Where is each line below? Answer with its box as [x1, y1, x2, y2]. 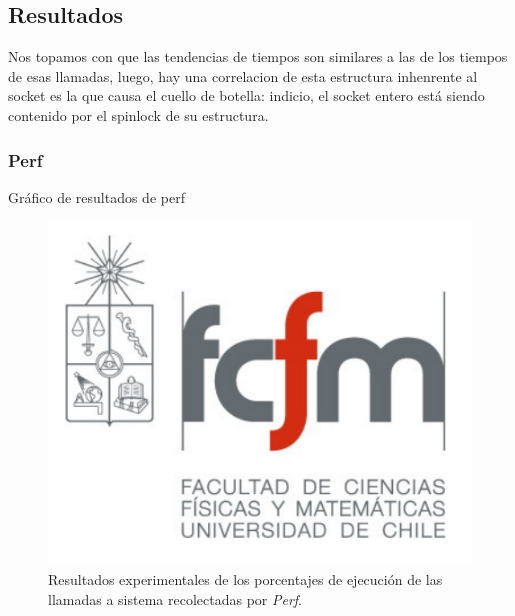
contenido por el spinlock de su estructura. [8, 104, 269, 125]
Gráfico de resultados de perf [8, 186, 185, 207]
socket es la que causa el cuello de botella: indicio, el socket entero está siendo [8, 85, 485, 106]
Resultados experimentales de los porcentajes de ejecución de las [48, 569, 443, 590]
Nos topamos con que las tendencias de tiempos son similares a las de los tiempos [8, 46, 508, 67]
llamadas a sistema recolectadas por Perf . [48, 588, 303, 609]
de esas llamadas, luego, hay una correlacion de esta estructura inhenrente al [8, 65, 478, 86]
